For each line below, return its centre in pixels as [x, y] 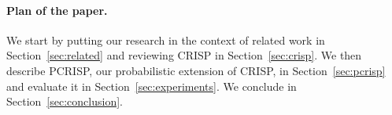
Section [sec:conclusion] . [65, 101]
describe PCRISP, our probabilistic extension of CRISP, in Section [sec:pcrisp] [196, 70]
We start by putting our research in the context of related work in [166, 40]
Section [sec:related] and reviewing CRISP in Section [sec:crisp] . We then [184, 55]
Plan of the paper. [57, 10]
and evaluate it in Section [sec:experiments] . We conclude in [152, 86]
